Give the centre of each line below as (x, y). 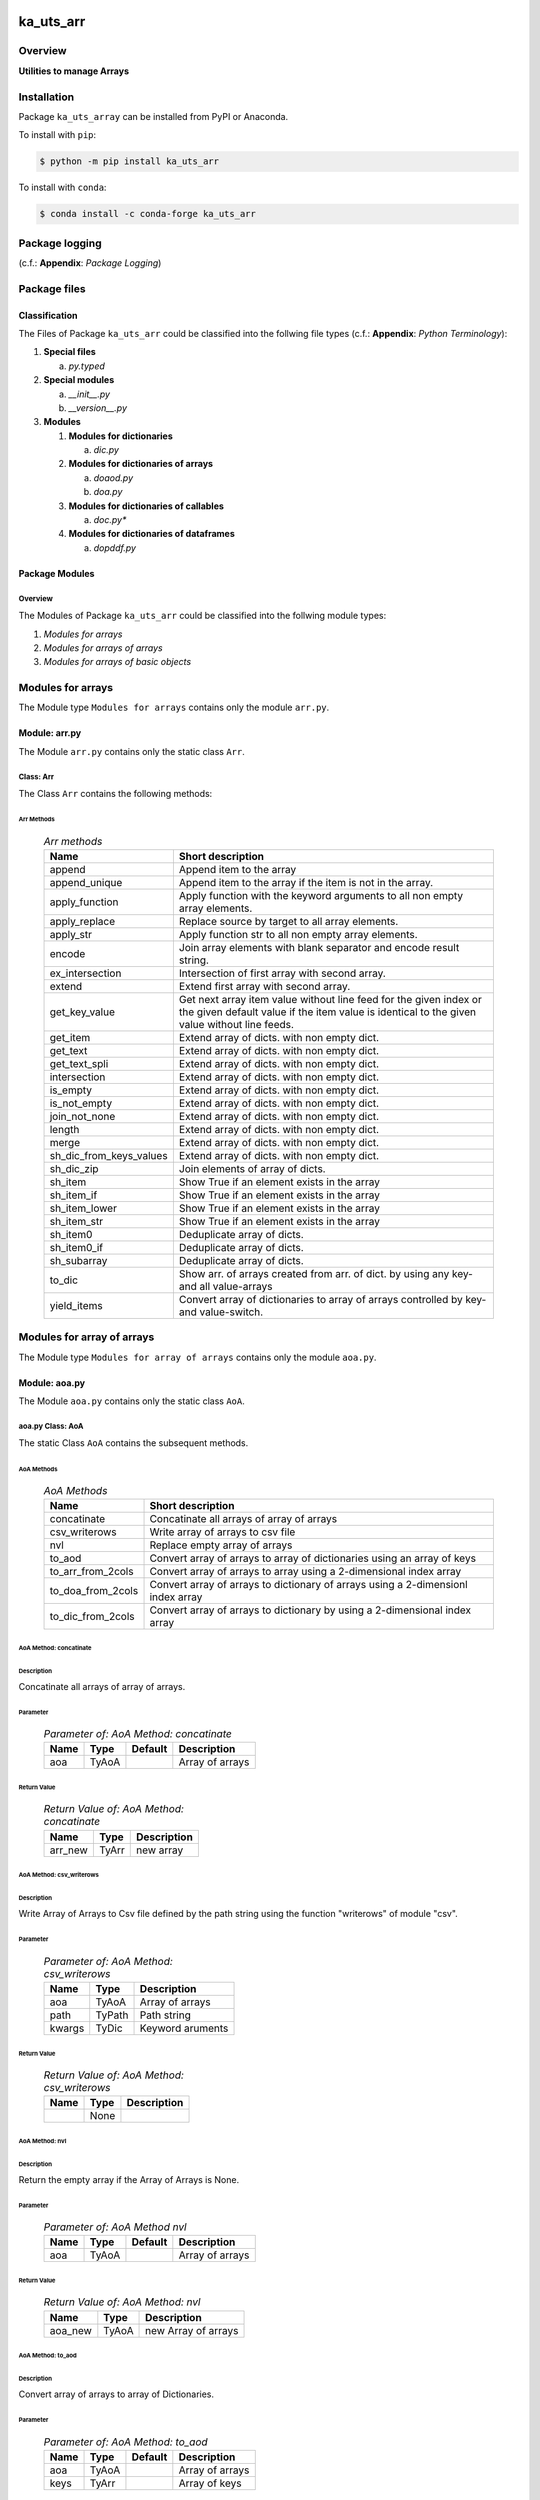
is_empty (71, 1090)
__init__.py (89, 394)
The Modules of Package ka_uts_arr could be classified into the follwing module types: (202, 616)
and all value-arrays (225, 1286)
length (64, 1129)
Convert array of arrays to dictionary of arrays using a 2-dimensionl (309, 1584)
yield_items (76, 1305)
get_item (70, 1037)
